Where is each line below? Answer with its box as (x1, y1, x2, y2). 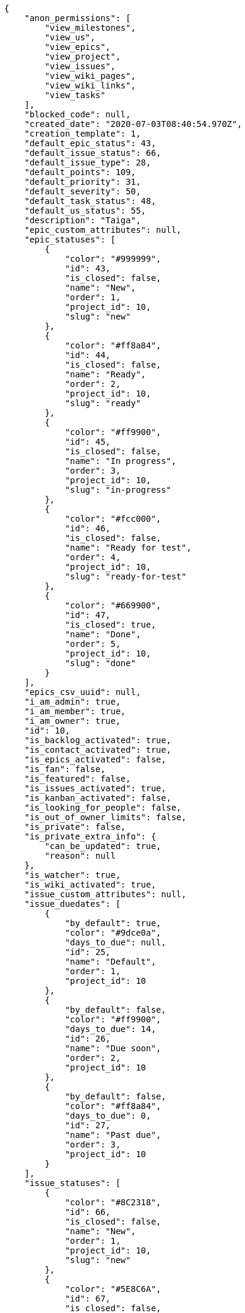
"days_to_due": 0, (65, 1111, 151, 1120)
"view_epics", (44, 42, 111, 52)
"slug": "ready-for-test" (65, 572, 187, 581)
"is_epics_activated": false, (24, 755, 166, 764)
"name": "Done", (65, 629, 141, 639)
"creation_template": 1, (24, 129, 141, 138)
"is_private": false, (24, 822, 126, 832)
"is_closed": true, (65, 620, 156, 629)
